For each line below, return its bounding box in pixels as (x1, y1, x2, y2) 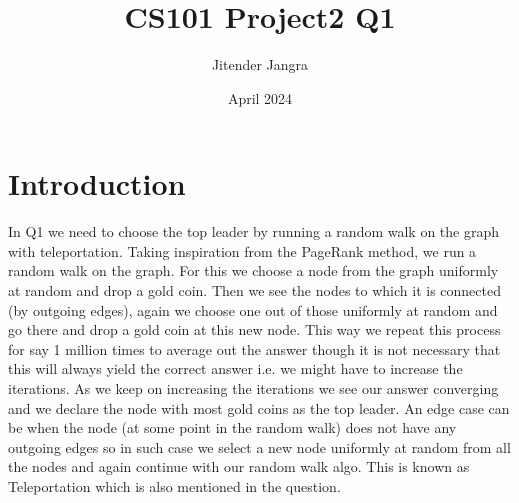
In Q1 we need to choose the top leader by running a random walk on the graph (8, 221, 500, 242)
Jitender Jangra (211, 54, 309, 75)
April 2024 (227, 87, 293, 108)
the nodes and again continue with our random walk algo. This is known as (8, 456, 470, 477)
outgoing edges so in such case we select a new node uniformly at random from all (8, 436, 511, 457)
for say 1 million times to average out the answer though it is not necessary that (8, 338, 501, 359)
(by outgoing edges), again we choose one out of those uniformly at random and (8, 299, 498, 320)
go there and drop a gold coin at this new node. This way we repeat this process (8, 319, 501, 340)
